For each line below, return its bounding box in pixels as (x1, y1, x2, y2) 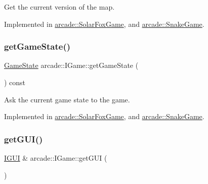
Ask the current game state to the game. (4, 94, 130, 104)
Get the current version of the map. (4, 2, 115, 12)
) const (4, 77, 26, 87)
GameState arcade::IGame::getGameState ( (4, 60, 139, 70)
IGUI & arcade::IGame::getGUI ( (4, 153, 107, 163)
